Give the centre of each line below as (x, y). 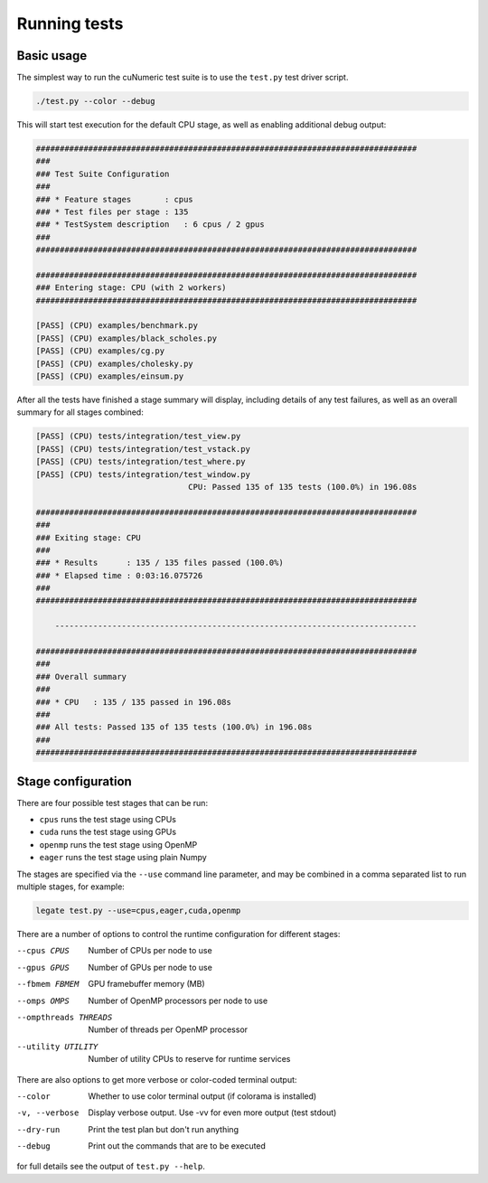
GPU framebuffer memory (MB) (146, 984)
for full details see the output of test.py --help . (111, 1167)
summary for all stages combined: (80, 412)
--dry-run (38, 1129)
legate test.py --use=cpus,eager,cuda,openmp (138, 911)
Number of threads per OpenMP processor (168, 1029)
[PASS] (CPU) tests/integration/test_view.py (138, 437)
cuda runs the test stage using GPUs (108, 832)
